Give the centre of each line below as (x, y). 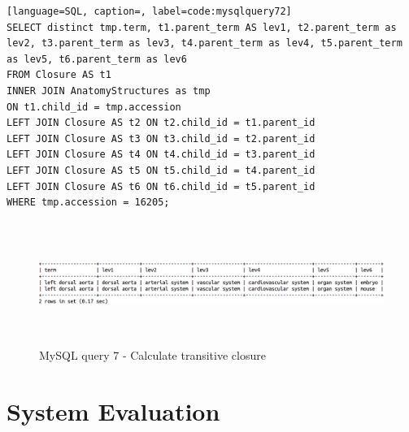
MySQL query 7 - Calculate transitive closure (152, 355)
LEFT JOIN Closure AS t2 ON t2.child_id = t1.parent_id (161, 123)
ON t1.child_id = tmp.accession (94, 107)
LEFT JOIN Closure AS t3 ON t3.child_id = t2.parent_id (161, 138)
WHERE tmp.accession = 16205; (88, 203)
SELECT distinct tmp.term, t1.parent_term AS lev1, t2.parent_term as (202, 27)
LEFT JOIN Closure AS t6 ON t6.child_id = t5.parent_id (161, 186)
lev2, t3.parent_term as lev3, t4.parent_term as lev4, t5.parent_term (204, 43)
